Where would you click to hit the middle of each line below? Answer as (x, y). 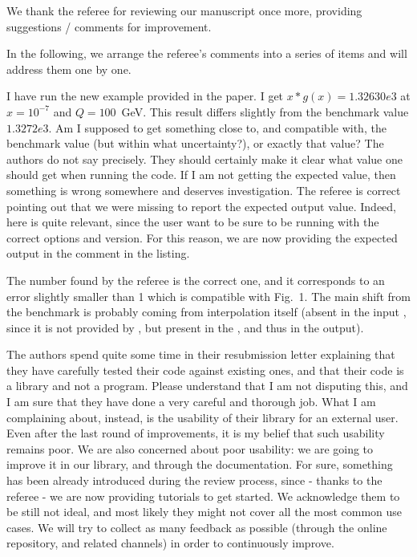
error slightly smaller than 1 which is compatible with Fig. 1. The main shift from (208, 296)
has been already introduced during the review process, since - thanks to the (194, 480)
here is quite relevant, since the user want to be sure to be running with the (193, 222)
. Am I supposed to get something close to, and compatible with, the (217, 127)
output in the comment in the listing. (98, 253)
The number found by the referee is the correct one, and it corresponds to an (196, 280)
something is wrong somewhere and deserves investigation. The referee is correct (204, 190)
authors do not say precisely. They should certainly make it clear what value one (204, 159)
